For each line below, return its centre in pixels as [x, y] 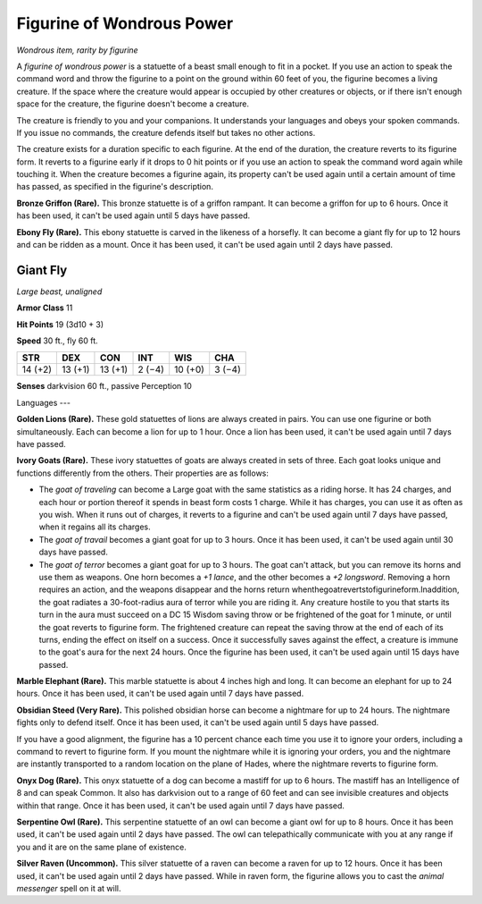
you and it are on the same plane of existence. [101, 847]
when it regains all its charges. [95, 527]
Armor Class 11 [45, 308]
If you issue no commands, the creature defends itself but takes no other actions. [166, 132]
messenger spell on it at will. [69, 888]
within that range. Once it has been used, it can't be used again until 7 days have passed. [181, 806]
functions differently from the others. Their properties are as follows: [143, 473]
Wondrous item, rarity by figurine [77, 50]
